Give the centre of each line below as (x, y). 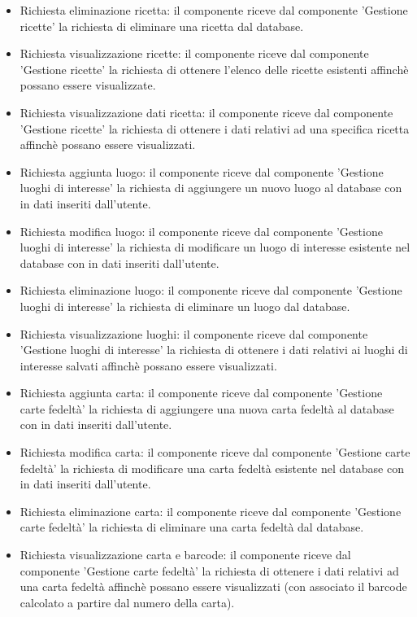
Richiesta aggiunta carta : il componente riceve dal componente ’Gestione (201, 393)
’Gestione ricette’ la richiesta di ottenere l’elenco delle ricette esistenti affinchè (214, 69)
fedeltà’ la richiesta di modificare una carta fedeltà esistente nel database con (212, 468)
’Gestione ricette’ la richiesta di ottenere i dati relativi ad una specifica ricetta (215, 128)
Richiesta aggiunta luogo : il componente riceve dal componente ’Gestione (202, 171)
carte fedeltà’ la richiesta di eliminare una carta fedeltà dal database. (192, 527)
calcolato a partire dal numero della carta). (127, 602)
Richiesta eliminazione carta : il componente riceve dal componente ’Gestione (211, 511)
